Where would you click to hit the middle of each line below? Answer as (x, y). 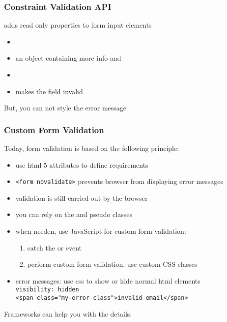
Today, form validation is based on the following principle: (92, 148)
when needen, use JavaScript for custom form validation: (101, 231)
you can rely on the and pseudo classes (74, 214)
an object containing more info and (68, 58)
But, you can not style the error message (65, 108)
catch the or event (55, 247)
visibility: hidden (47, 290)
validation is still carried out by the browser (82, 197)
